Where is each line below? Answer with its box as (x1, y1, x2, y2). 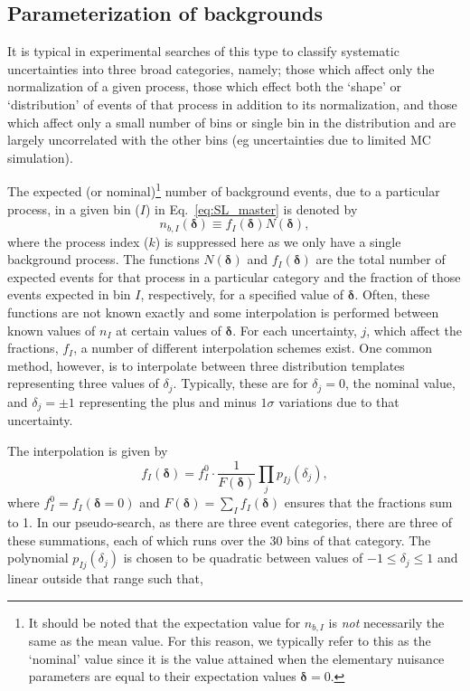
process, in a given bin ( (7, 199, 140, 218)
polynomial (7, 548, 69, 567)
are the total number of (315, 250, 446, 269)
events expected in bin (7, 285, 131, 304)
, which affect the (366, 320, 463, 339)
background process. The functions (7, 250, 200, 269)
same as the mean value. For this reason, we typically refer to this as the (28, 631, 431, 650)
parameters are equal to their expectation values (28, 667, 296, 686)
